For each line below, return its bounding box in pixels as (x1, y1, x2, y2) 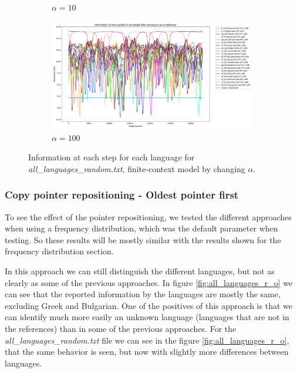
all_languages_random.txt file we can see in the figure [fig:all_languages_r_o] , (5, 334, 289, 346)
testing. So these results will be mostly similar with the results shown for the (5, 233, 281, 246)
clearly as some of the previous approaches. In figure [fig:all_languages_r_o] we (5, 276, 293, 288)
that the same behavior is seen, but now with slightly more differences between (5, 345, 289, 358)
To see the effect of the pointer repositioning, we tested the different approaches (5, 210, 292, 223)
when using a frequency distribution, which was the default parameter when (5, 222, 278, 234)
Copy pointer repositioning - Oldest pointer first (5, 187, 239, 202)
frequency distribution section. (5, 245, 114, 257)
